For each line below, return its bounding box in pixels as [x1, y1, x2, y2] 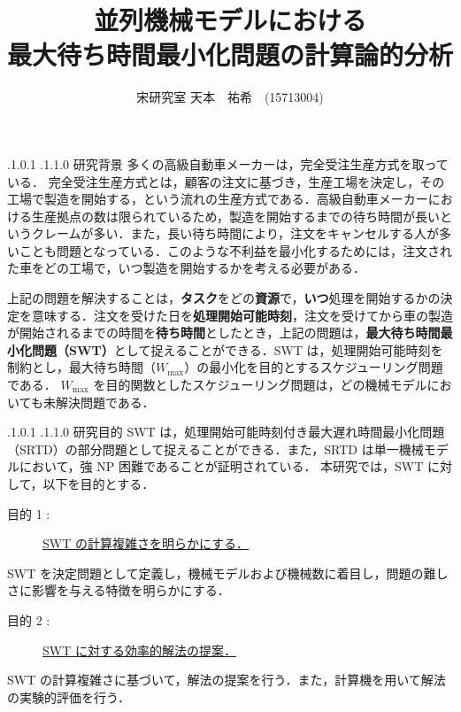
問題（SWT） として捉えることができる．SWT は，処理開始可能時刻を [31, 340, 443, 359]
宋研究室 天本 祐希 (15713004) [136, 88, 324, 106]
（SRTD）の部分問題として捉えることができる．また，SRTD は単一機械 [7, 439, 424, 458]
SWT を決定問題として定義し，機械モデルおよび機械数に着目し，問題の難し [7, 563, 449, 582]
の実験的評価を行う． [7, 687, 130, 706]
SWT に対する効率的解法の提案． [42, 640, 236, 659]
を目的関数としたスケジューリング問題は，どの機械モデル [93, 375, 427, 394]
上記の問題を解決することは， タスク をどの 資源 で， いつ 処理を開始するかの [7, 289, 441, 307]
